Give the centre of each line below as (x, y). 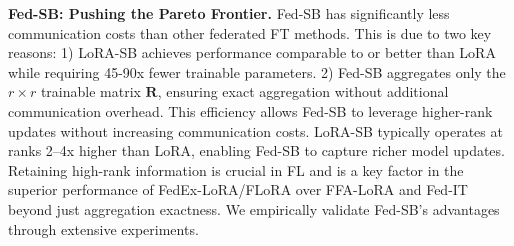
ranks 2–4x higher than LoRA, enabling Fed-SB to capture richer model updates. (256, 150)
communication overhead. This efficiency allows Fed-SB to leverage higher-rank (250, 110)
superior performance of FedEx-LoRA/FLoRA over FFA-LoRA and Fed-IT (238, 189)
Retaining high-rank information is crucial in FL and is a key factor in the (236, 169)
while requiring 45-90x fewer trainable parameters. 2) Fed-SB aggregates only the (257, 71)
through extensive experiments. (103, 228)
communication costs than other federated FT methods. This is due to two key (250, 32)
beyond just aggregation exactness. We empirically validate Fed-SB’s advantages (254, 208)
